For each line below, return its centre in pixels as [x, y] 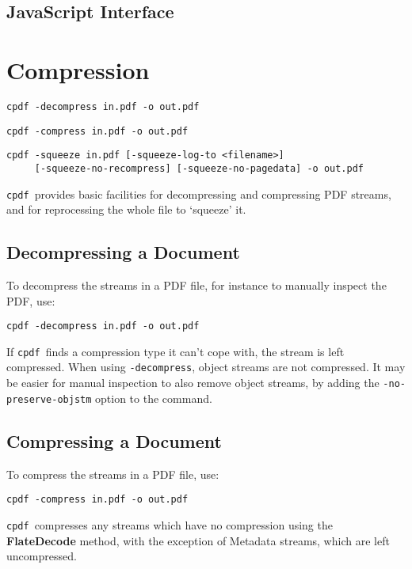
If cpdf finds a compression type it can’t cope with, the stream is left [175, 351]
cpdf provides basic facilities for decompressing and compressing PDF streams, [199, 193]
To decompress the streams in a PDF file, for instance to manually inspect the [196, 284]
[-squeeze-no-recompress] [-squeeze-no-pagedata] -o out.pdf [199, 168]
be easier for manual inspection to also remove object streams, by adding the [193, 383]
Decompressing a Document [123, 252]
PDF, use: [31, 300]
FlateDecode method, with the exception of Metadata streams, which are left [198, 540]
